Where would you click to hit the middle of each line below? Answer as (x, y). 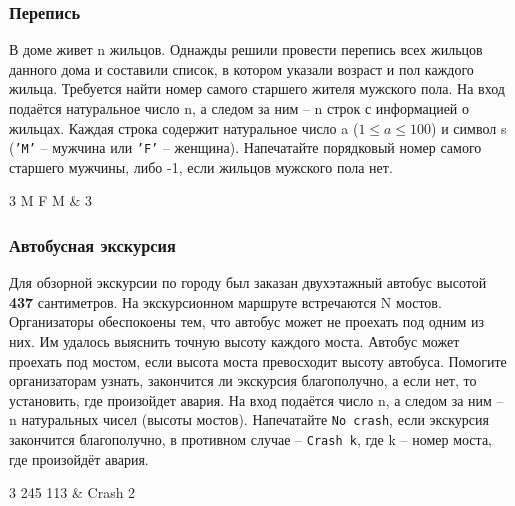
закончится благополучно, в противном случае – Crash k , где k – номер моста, (250, 439)
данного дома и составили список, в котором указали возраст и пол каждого (241, 68)
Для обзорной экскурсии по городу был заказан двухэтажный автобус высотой (248, 282)
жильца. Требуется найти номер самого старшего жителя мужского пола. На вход (257, 88)
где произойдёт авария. (79, 458)
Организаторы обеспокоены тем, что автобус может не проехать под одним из (246, 321)
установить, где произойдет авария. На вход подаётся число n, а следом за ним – (256, 399)
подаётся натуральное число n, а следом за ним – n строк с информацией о (239, 108)
